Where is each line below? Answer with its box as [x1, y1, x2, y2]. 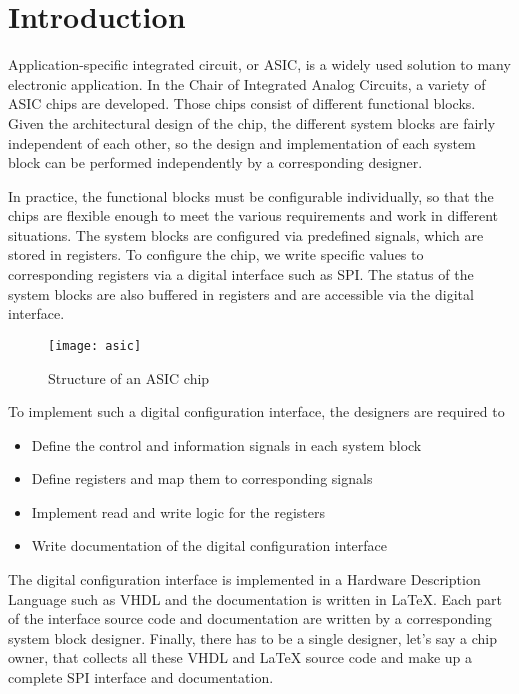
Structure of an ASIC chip [48, 367, 210, 388]
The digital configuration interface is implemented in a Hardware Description [8, 569, 481, 590]
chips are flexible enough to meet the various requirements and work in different [8, 205, 499, 226]
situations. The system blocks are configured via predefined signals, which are [8, 224, 484, 245]
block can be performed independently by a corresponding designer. [8, 152, 423, 173]
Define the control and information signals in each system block [31, 434, 422, 455]
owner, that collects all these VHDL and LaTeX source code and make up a [8, 647, 473, 668]
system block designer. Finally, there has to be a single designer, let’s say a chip [8, 627, 497, 648]
